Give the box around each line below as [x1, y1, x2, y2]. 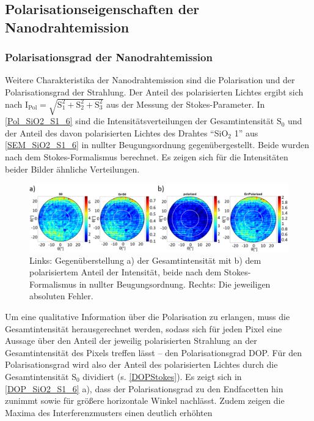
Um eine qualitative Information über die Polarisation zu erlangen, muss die [5, 310, 290, 323]
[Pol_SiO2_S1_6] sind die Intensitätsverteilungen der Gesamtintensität [5, 114, 274, 127]
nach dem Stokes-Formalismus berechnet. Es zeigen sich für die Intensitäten [5, 150, 288, 163]
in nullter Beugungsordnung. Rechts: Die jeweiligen [79, 277, 271, 290]
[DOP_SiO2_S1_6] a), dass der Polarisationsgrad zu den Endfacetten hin [5, 382, 283, 395]
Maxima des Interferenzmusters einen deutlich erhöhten [5, 406, 213, 419]
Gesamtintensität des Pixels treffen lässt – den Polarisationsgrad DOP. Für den [5, 346, 302, 359]
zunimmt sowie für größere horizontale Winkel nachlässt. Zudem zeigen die [5, 394, 285, 407]
